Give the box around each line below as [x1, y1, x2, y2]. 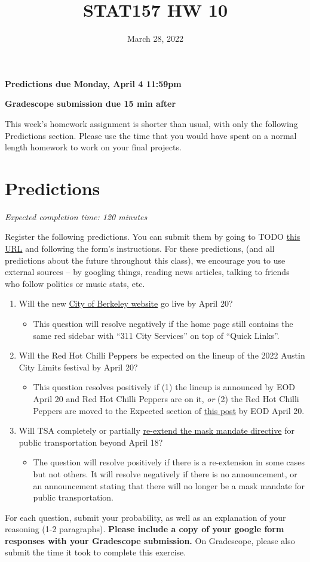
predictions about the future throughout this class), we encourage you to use [5, 254, 286, 266]
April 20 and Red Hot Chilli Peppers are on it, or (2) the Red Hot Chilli [33, 392, 299, 404]
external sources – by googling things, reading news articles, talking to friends [5, 265, 290, 278]
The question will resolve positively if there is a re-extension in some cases [33, 456, 305, 468]
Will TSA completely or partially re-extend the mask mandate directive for [19, 424, 294, 437]
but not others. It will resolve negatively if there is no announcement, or [33, 467, 297, 480]
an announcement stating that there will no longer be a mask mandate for [33, 479, 305, 492]
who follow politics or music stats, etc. [5, 277, 145, 289]
